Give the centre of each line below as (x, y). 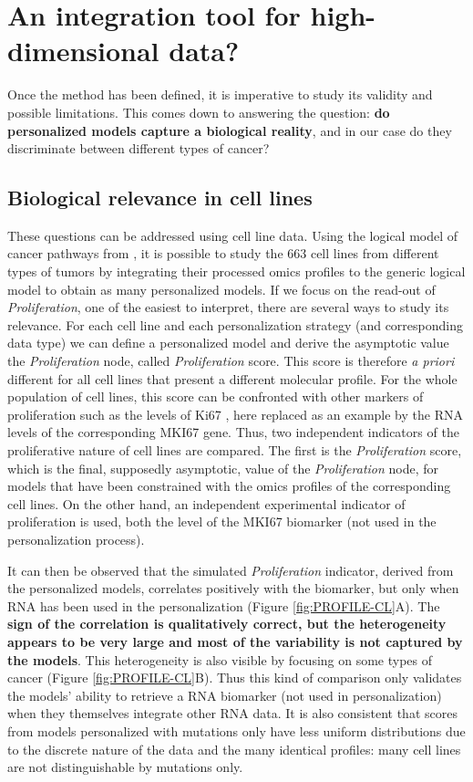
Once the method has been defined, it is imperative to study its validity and (220, 94)
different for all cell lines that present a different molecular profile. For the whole (232, 378)
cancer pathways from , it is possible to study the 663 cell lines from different (223, 253)
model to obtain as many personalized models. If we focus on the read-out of (221, 289)
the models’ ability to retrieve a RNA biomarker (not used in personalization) (225, 695)
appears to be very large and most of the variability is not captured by (235, 641)
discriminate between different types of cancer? (139, 148)
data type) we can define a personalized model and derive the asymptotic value (228, 343)
